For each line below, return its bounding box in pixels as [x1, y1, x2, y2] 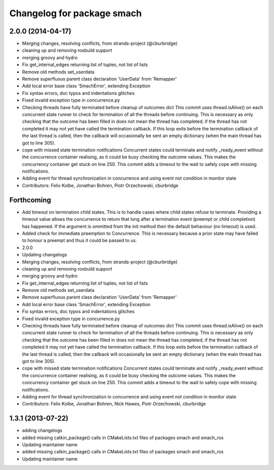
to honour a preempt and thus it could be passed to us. [22, 238, 137, 244]
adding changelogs [22, 427, 63, 433]
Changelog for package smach [9, 8, 142, 19]
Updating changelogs [22, 252, 67, 258]
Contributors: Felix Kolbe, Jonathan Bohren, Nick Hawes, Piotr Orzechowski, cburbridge [22, 401, 206, 407]
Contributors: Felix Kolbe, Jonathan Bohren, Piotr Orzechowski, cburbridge [22, 182, 179, 188]
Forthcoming [9, 195, 51, 204]
